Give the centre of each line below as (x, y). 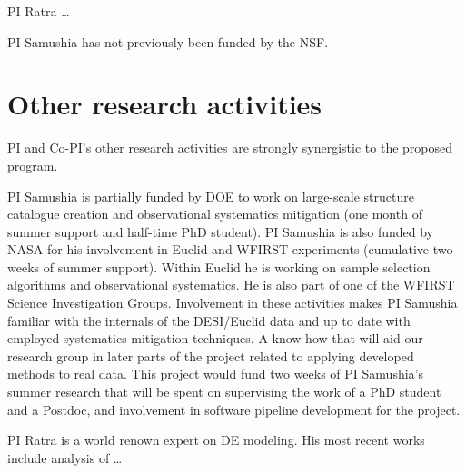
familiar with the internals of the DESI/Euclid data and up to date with (209, 320)
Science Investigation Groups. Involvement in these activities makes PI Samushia (233, 303)
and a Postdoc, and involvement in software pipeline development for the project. (234, 409)
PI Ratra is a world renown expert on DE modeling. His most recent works (216, 440)
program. (33, 165)
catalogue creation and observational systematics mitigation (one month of (215, 214)
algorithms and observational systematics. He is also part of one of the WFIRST (231, 285)
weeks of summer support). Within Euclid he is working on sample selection (219, 266)
